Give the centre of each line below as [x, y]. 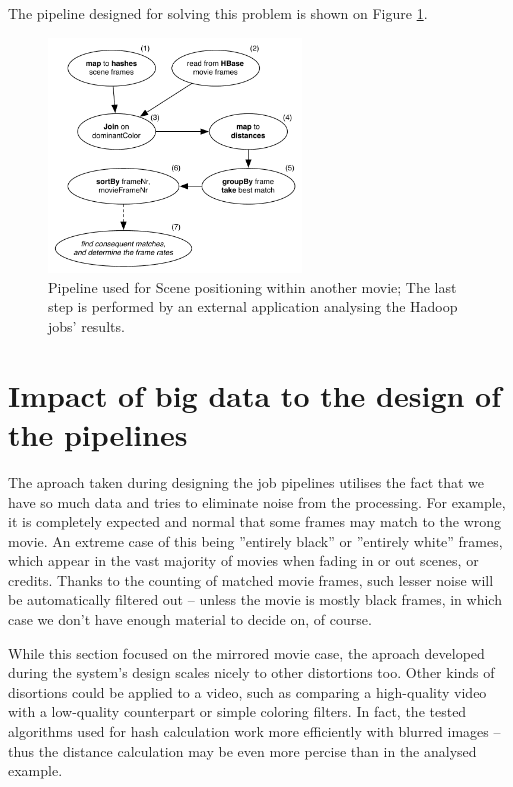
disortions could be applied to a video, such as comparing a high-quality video [247, 691]
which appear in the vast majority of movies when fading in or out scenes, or [243, 560]
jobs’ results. [86, 326]
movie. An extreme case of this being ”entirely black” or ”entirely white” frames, [255, 540]
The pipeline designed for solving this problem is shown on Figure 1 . [218, 13]
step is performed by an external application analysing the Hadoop [253, 306]
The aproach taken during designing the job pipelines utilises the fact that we [246, 481]
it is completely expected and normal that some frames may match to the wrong [255, 521]
